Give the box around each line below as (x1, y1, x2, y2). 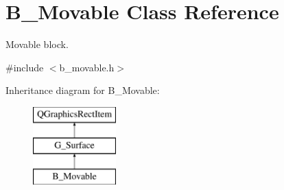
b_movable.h (59, 60, 115, 74)
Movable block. (5, 37, 69, 51)
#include (5, 60, 44, 74)
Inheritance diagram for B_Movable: (5, 83, 160, 97)
